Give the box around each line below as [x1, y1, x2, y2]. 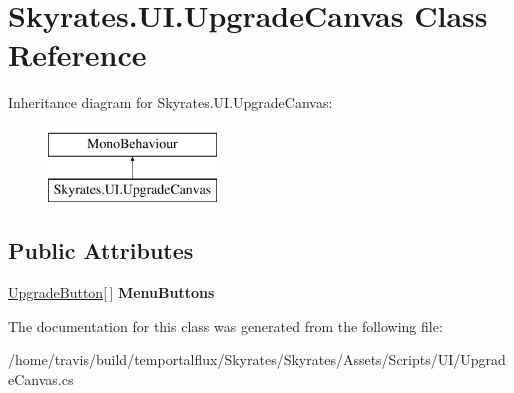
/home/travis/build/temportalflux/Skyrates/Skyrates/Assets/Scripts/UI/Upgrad [8, 349, 506, 370]
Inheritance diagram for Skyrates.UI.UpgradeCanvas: [8, 92, 333, 113]
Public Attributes [8, 235, 194, 266]
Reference [8, 34, 147, 75]
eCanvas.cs [8, 369, 74, 390]
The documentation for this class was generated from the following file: [8, 315, 443, 336]
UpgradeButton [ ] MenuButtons [8, 282, 215, 303]
